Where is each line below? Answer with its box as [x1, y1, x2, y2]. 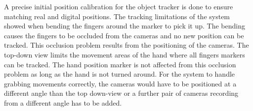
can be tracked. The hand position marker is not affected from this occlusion [4, 59, 236, 69]
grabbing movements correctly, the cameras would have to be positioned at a [4, 78, 237, 88]
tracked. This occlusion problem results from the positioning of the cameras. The [4, 40, 249, 50]
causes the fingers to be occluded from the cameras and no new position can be [4, 30, 244, 40]
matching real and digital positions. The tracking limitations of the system [4, 11, 230, 21]
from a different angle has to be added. [4, 97, 122, 108]
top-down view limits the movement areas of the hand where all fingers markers [4, 49, 245, 59]
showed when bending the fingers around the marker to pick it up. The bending [4, 21, 246, 31]
